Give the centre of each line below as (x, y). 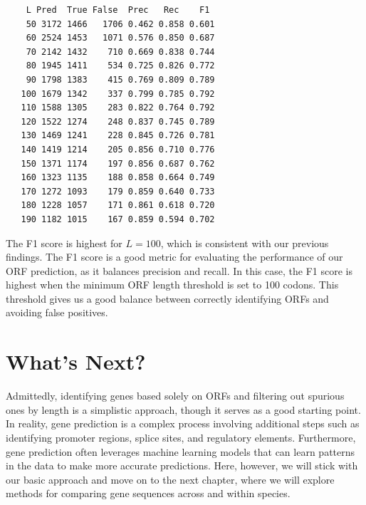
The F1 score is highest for (64, 243)
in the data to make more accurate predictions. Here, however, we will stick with (182, 465)
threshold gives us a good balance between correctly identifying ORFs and (167, 298)
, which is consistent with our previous (245, 243)
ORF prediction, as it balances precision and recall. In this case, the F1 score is (179, 270)
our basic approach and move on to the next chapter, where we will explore (170, 479)
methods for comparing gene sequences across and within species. (148, 493)
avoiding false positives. (57, 312)
